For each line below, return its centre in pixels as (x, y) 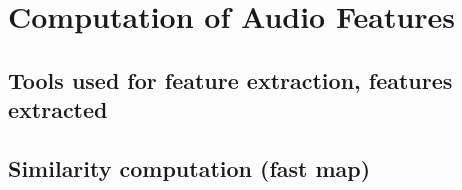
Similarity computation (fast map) (189, 167)
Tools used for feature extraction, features (230, 79)
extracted (58, 109)
